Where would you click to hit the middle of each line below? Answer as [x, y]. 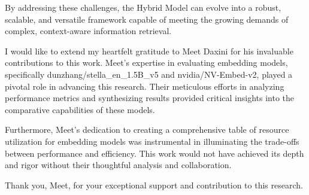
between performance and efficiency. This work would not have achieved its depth [154, 153]
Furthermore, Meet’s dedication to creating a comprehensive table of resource [147, 130]
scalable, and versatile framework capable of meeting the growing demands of [147, 19]
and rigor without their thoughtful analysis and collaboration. [118, 165]
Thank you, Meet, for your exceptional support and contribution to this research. [154, 185]
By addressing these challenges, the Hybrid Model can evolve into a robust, [143, 7]
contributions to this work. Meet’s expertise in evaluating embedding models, [146, 63]
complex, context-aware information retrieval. [88, 31]
